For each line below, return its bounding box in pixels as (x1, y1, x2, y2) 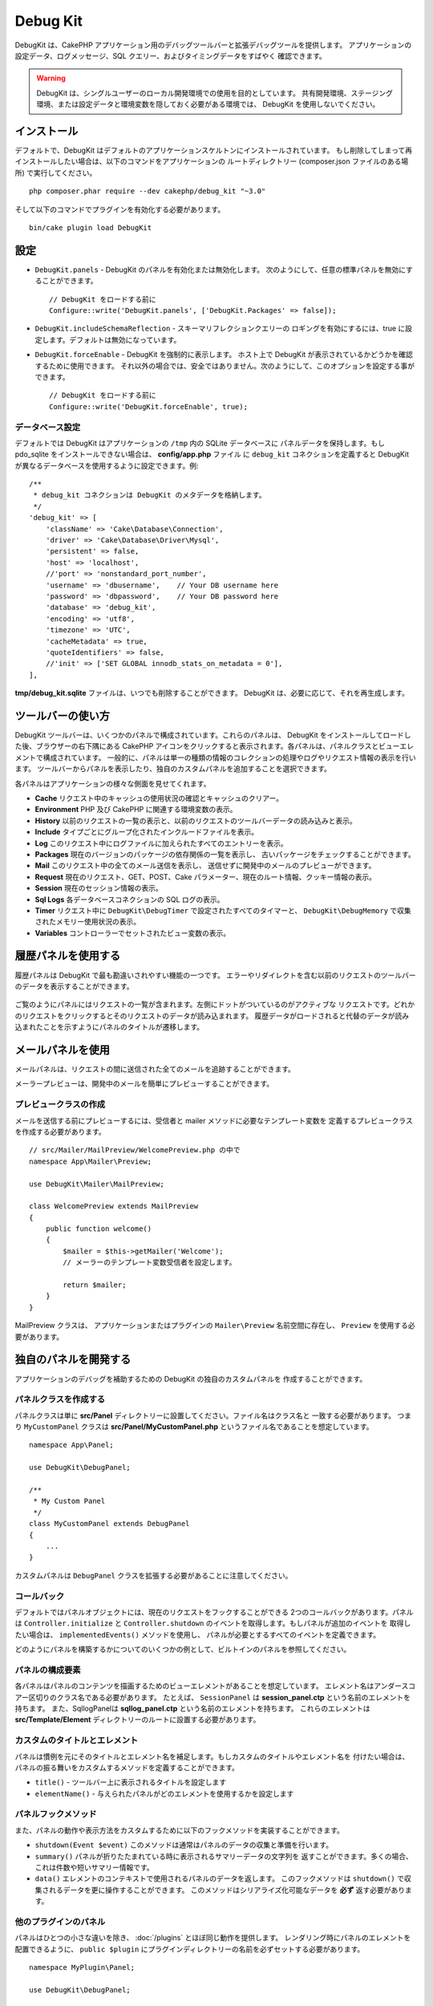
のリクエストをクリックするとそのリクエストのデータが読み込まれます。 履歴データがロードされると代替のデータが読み (14, 1011, 410, 1021)
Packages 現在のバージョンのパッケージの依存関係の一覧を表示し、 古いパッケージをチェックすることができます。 (34, 849, 416, 859)
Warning (36, 73, 66, 83)
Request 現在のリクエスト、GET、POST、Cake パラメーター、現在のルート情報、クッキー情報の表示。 (34, 871, 377, 882)
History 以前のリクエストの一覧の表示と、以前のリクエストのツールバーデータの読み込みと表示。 (34, 815, 357, 826)
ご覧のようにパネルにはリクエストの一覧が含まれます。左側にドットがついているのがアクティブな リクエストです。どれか (14, 1000, 415, 1009)
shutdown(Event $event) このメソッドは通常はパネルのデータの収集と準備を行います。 (34, 1840, 333, 1850)
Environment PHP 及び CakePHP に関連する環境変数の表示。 (34, 805, 237, 814)
